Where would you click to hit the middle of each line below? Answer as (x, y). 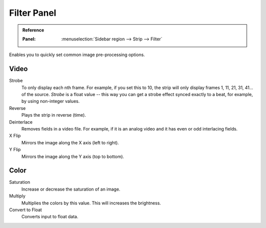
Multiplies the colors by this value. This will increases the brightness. (91, 203)
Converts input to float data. (50, 217)
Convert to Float (25, 210)
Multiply (17, 196)
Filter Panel (33, 13)
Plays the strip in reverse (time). (54, 115)
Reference (33, 30)
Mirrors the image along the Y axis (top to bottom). (73, 156)
